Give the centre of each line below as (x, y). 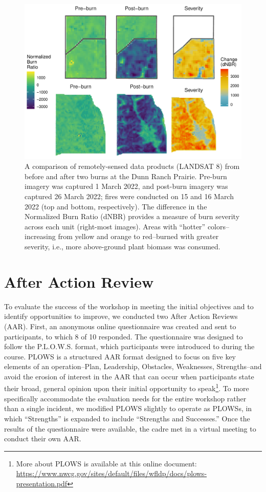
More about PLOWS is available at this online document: (106, 463)
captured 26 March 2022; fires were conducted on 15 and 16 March (129, 196)
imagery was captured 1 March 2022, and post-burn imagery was (126, 186)
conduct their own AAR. (43, 438)
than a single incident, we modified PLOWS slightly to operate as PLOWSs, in (128, 408)
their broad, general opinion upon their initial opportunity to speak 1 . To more (127, 388)
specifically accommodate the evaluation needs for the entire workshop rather (125, 398)
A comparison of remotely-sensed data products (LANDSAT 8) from (132, 166)
